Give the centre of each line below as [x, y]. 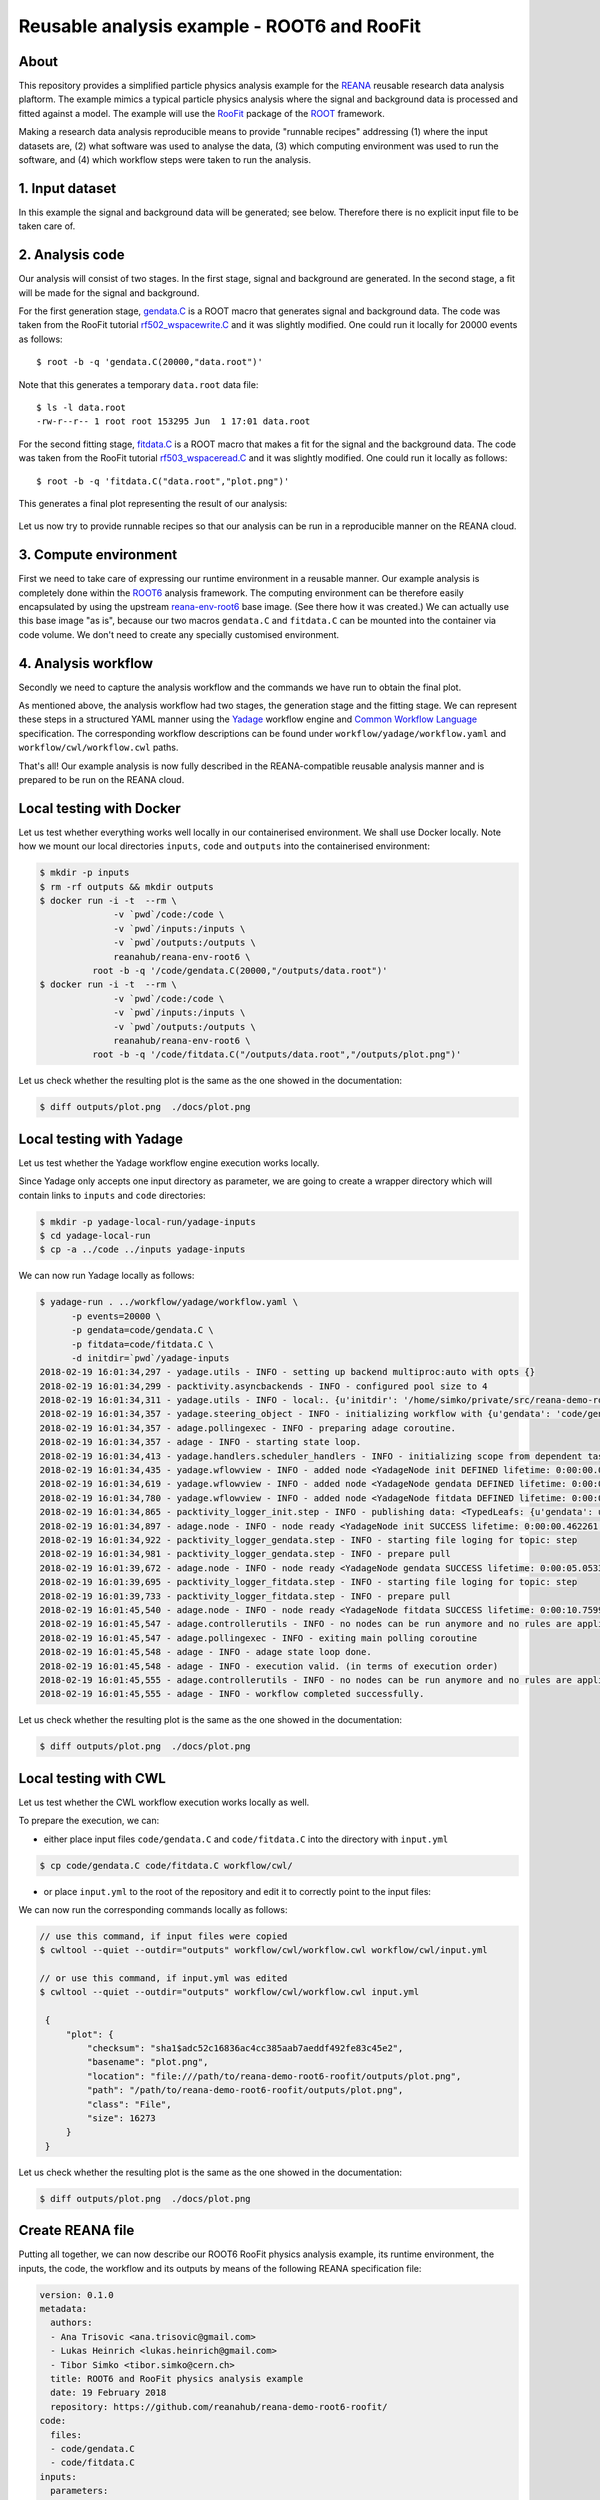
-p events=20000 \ [116, 1316]
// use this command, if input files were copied [163, 1936]
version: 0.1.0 [76, 2294]
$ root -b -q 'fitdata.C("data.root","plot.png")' [163, 481]
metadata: [63, 2308]
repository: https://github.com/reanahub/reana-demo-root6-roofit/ [219, 2406]
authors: [71, 2323]
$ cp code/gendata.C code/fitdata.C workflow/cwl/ [166, 1865]
